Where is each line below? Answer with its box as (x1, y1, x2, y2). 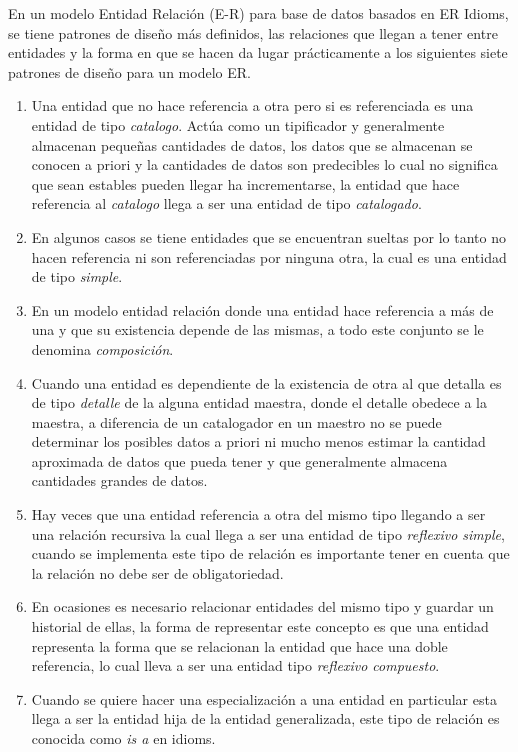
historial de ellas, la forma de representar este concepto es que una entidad (31, 616, 489, 637)
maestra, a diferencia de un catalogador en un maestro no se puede (31, 411, 442, 432)
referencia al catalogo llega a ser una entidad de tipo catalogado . (31, 193, 422, 214)
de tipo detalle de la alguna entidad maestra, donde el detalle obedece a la (31, 392, 487, 413)
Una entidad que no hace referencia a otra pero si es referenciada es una (31, 95, 474, 116)
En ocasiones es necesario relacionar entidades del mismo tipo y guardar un (31, 596, 494, 617)
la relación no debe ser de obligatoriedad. (31, 562, 284, 583)
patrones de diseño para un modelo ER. (8, 61, 251, 82)
